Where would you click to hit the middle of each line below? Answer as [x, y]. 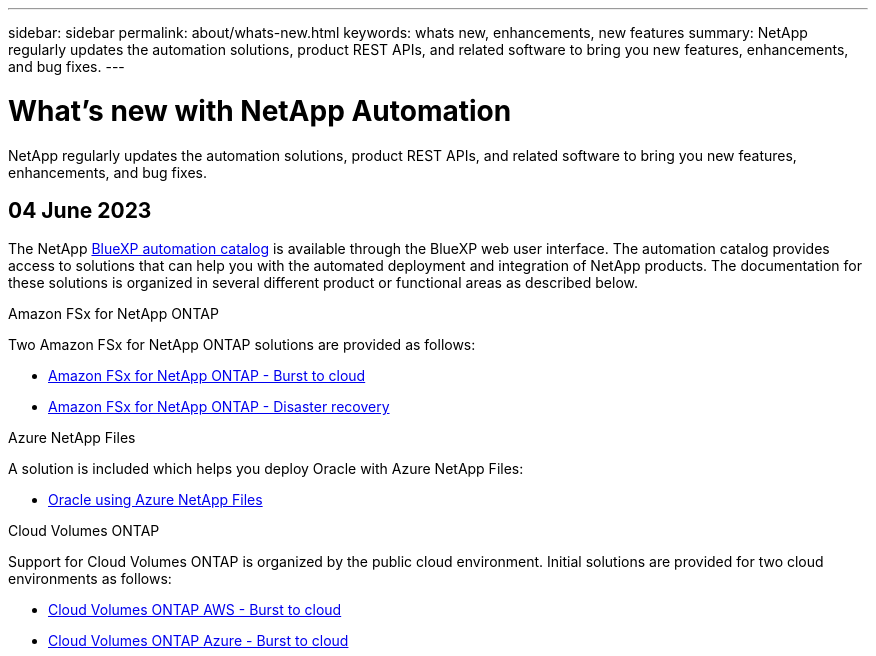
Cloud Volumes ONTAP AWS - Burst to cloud [195, 610]
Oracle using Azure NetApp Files [155, 500]
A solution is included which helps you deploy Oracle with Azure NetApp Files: [266, 469]
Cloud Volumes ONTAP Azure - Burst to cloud [198, 641]
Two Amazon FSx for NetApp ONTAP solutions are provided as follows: [242, 345]
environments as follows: [90, 579]
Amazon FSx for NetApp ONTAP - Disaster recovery [219, 407]
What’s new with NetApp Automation [260, 110]
